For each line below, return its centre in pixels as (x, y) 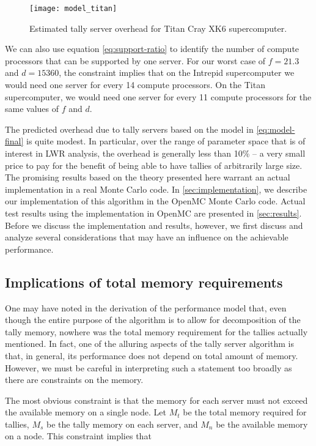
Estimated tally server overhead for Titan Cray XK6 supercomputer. (158, 28)
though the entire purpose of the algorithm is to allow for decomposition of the (153, 320)
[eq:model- (276, 129)
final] (14, 141)
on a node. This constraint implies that (78, 436)
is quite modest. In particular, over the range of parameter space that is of (166, 141)
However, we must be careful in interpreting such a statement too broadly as (149, 367)
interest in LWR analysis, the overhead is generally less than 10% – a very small (155, 153)
